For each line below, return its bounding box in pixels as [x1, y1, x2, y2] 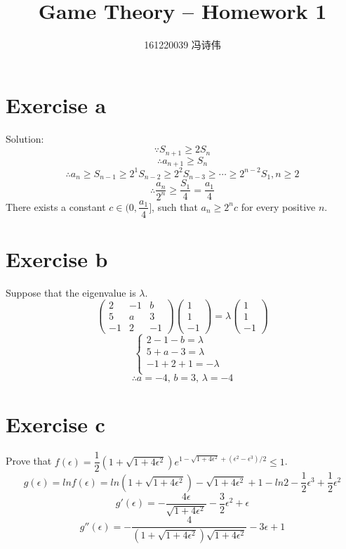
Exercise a [6, 90, 107, 119]
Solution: [6, 131, 44, 146]
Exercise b [6, 244, 108, 273]
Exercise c [6, 410, 105, 439]
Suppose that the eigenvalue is [6, 285, 136, 299]
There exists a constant [6, 199, 106, 214]
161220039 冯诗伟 [144, 37, 221, 52]
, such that [152, 199, 198, 214]
